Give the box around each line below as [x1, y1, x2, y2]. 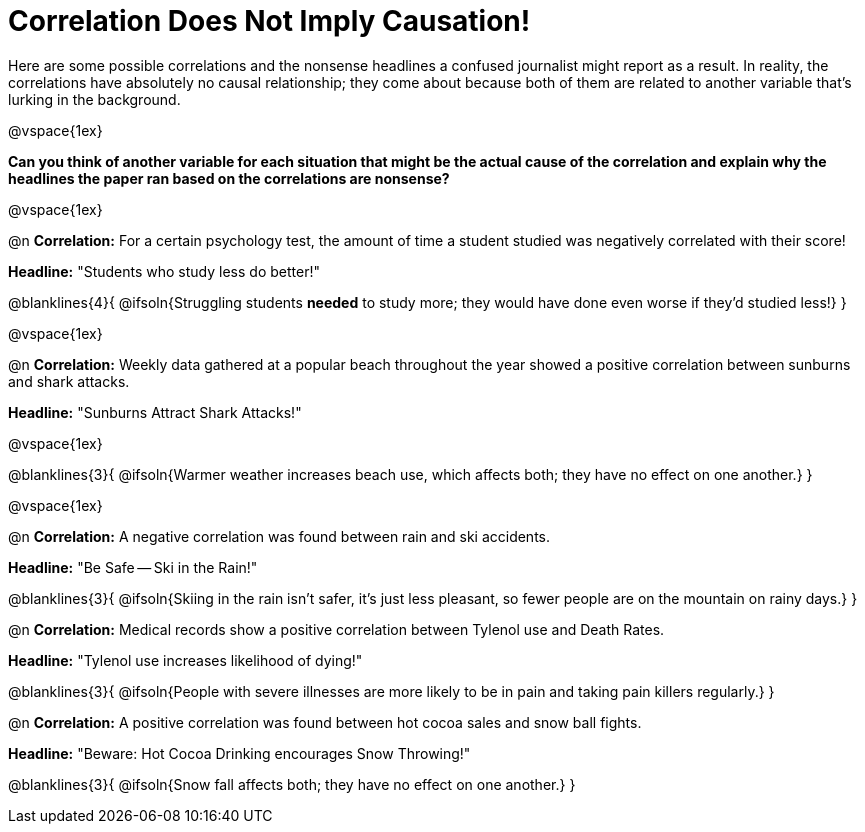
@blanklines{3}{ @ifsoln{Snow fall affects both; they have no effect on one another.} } [8, 775, 576, 793]
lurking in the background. [8, 90, 181, 108]
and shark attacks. [8, 372, 130, 390]
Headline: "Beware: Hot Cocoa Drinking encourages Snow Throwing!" [8, 744, 471, 762]
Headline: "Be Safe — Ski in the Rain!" [8, 558, 258, 576]
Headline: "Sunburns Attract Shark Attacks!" [8, 403, 302, 421]
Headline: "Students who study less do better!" [8, 262, 320, 280]
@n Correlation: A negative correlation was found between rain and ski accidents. [8, 527, 551, 545]
